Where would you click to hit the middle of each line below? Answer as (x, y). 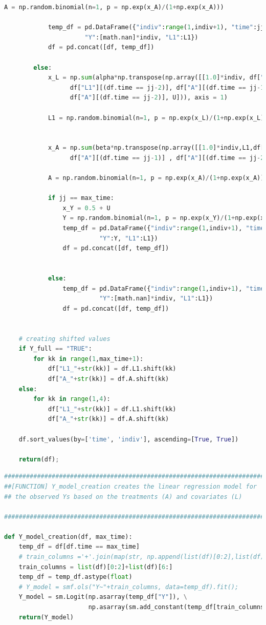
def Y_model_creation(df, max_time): (68, 537)
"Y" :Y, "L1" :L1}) (129, 238)
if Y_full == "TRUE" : (55, 349)
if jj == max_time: (81, 198)
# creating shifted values (64, 339)
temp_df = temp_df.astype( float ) (75, 577)
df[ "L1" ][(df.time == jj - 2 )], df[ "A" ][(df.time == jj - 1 (167, 87)
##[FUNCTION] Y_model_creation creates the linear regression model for (130, 486)
